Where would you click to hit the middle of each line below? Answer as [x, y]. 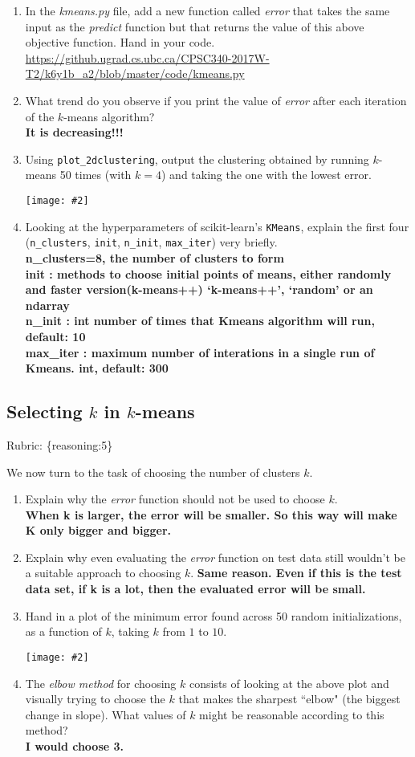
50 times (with [96, 175]
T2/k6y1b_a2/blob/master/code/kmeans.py [135, 73]
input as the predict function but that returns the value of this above [195, 26]
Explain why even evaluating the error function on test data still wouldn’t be [215, 557]
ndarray [47, 305]
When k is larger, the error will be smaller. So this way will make [211, 514]
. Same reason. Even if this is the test [296, 573]
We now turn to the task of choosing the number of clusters [153, 472]
